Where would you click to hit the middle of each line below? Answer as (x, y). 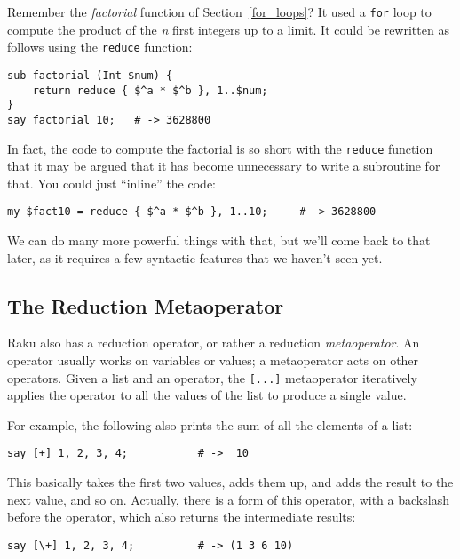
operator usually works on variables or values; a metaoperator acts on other (213, 360)
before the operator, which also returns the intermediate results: (182, 517)
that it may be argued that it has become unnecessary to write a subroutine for (224, 166)
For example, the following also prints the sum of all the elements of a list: (210, 424)
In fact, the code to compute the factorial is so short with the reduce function (220, 148)
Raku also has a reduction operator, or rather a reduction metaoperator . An (214, 343)
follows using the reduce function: (100, 47)
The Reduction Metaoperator (146, 305)
